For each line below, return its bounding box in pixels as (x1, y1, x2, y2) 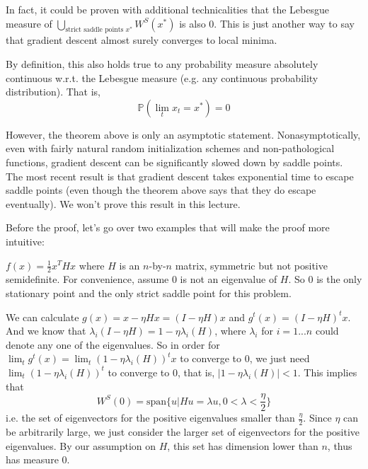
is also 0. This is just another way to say (179, 16, 355, 30)
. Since (303, 410, 332, 425)
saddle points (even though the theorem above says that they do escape (6, 183, 316, 197)
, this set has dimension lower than (167, 438, 318, 453)
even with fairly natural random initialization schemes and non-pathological (6, 141, 335, 156)
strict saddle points (65, 26, 124, 34)
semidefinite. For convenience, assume (6, 272, 169, 286)
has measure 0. (6, 452, 70, 467)
